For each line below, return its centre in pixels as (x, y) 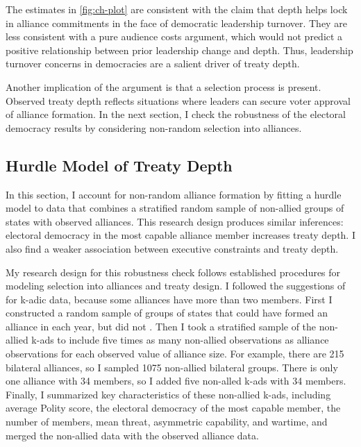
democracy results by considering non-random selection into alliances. (154, 127)
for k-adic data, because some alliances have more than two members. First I (169, 299)
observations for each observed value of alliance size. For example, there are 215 (175, 354)
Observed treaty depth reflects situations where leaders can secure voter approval (178, 100)
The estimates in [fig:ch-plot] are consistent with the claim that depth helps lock (177, 9)
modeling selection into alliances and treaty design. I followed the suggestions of (176, 286)
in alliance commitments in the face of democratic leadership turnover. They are (176, 23)
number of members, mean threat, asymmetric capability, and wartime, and (167, 422)
